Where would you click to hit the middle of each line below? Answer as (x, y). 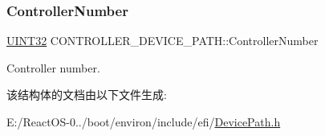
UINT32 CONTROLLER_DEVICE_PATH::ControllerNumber (162, 41)
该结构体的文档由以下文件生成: (87, 95)
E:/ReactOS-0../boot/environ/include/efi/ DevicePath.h (144, 122)
